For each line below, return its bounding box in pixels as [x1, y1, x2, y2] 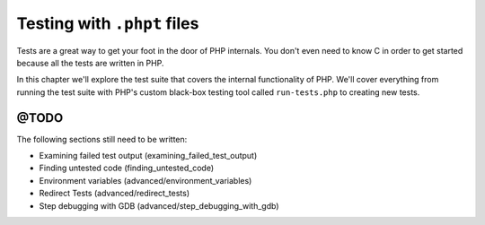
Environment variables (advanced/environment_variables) [39, 175, 252, 186]
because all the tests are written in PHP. [16, 57, 164, 68]
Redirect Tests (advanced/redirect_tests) [39, 188, 190, 199]
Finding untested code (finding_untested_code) [39, 162, 215, 174]
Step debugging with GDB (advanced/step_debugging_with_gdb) [39, 200, 279, 211]
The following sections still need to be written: [16, 134, 188, 144]
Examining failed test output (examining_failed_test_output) [39, 151, 258, 161]
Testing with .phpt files [16, 13, 199, 33]
